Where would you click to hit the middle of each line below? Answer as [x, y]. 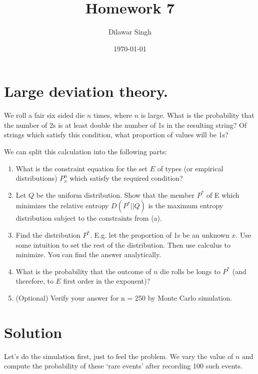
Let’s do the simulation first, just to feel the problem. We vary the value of [119, 356]
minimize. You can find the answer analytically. [88, 254]
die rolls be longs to [190, 271]
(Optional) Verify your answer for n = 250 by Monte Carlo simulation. [124, 297]
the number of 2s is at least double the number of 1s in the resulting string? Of [125, 125]
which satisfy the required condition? [126, 178]
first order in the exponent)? [107, 281]
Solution [33, 332]
